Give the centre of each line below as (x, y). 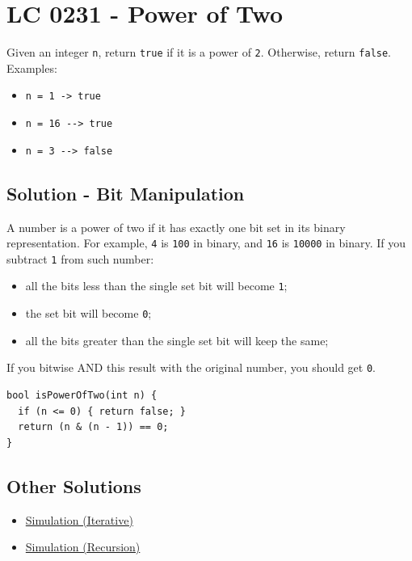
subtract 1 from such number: (80, 258)
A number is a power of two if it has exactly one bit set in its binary (176, 227)
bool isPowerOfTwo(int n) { (82, 396)
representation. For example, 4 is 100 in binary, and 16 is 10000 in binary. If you (206, 243)
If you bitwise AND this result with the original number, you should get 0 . (191, 367)
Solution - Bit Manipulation (126, 193)
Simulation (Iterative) (79, 519)
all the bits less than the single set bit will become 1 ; (156, 286)
